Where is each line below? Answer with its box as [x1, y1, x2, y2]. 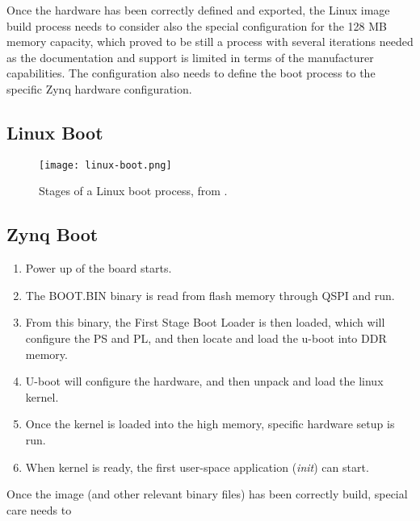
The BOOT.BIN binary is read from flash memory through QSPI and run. [25, 286, 395, 303]
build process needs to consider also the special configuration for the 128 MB [6, 17, 387, 34]
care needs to [6, 501, 72, 518]
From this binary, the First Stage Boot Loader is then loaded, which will [25, 314, 385, 331]
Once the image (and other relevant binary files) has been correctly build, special [6, 486, 408, 502]
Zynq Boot [6, 222, 99, 247]
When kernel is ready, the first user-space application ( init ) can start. [25, 458, 369, 475]
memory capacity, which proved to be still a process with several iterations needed [6, 33, 414, 50]
